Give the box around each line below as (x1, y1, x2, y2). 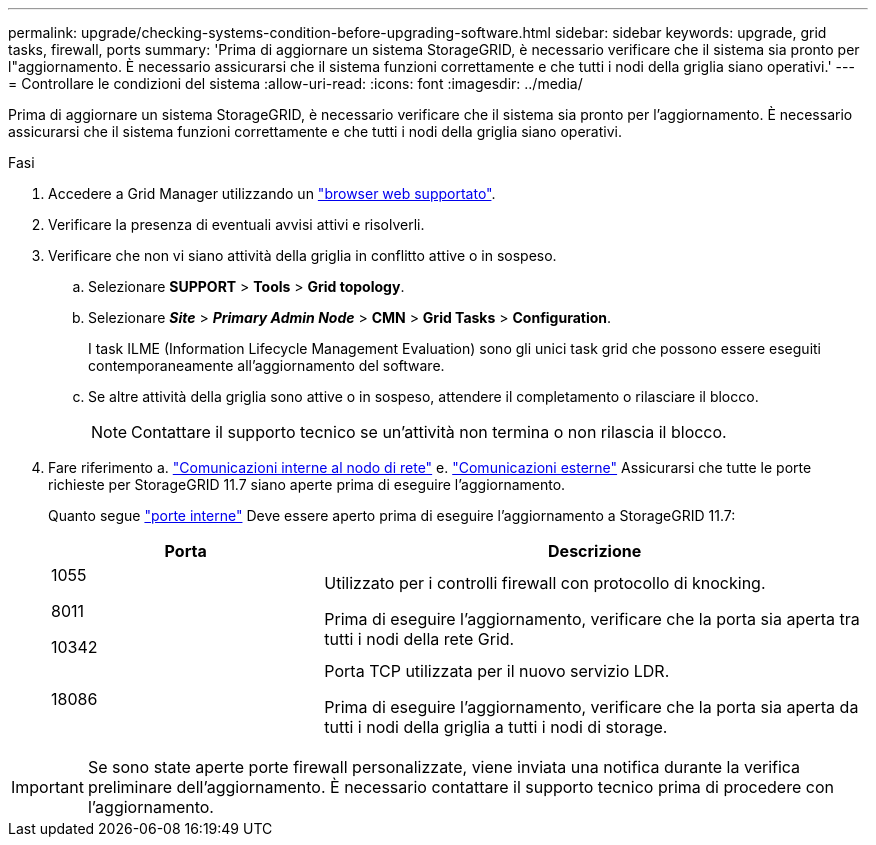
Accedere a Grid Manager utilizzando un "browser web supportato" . (48, 185, 496, 202)
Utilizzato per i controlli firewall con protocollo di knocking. (324, 573, 766, 593)
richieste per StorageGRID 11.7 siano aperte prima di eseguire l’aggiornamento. (48, 476, 566, 493)
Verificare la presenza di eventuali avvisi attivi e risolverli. (48, 216, 425, 233)
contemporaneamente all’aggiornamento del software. (88, 357, 445, 374)
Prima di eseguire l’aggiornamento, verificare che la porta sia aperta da (324, 697, 859, 717)
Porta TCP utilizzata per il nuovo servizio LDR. (324, 661, 670, 681)
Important (11, 777, 84, 797)
